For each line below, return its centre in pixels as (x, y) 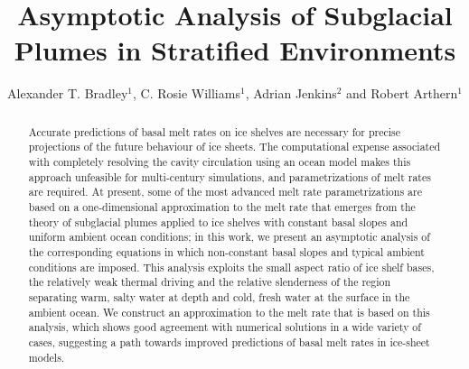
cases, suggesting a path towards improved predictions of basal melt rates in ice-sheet (229, 341)
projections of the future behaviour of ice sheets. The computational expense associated (234, 147)
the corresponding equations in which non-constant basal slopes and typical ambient (226, 251)
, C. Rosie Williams (187, 93)
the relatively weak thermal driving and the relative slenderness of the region (210, 282)
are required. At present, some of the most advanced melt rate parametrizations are (225, 192)
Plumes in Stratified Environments (235, 50)
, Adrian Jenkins (291, 93)
